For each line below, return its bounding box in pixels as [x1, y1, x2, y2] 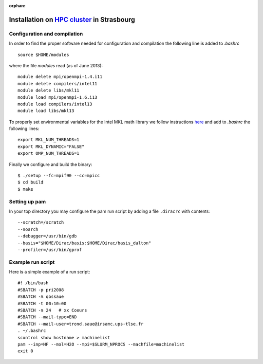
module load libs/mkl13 [18, 108, 75, 114]
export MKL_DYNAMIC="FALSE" [18, 144, 85, 149]
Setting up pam [9, 198, 46, 205]
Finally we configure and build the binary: [9, 161, 93, 167]
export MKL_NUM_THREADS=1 [18, 137, 80, 143]
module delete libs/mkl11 [18, 88, 80, 93]
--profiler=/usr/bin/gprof [18, 247, 82, 253]
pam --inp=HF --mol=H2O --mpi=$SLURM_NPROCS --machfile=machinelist [18, 341, 185, 347]
